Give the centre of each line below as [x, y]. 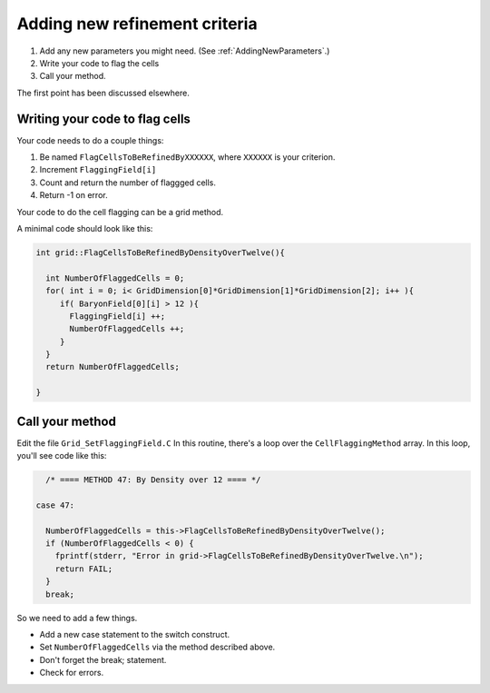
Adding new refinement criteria [137, 24]
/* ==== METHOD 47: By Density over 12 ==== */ [153, 480]
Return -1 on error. [73, 195]
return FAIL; [84, 569]
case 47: [55, 505]
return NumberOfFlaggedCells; [113, 367]
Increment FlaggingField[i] [98, 170]
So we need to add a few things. [77, 618]
